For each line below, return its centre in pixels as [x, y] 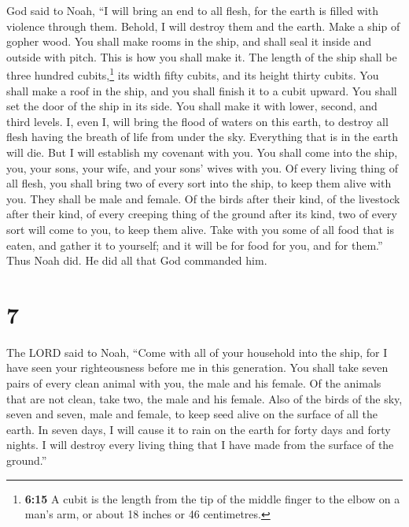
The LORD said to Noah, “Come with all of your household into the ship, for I [197, 352]
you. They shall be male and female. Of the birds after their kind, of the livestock [203, 198]
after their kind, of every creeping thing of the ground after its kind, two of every [202, 214]
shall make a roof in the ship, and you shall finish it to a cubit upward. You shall [202, 90]
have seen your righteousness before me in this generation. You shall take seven [197, 367]
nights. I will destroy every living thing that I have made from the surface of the [200, 445]
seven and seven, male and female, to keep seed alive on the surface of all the [192, 414]
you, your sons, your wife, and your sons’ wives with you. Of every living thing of [202, 167]
